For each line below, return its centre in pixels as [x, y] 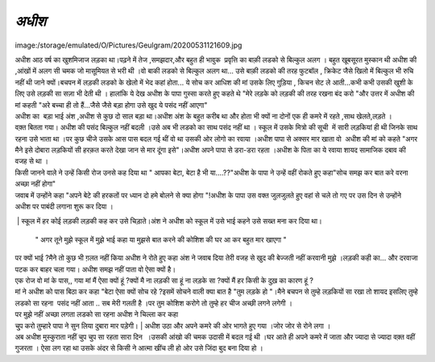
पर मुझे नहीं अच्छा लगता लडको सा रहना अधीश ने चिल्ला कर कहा [97, 314]
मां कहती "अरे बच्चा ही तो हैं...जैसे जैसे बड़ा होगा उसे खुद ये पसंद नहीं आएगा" [111, 105]
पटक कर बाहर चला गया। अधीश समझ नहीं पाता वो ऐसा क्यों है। [95, 269]
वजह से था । [31, 161]
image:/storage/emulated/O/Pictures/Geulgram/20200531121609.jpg [128, 45]
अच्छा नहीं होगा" [35, 184]
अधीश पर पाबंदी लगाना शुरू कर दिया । [64, 206]
